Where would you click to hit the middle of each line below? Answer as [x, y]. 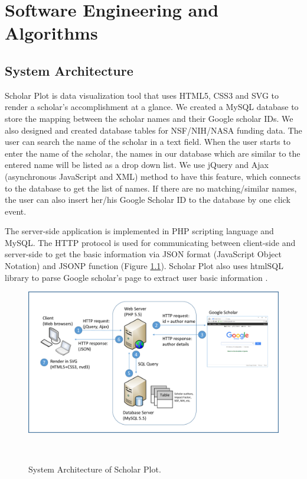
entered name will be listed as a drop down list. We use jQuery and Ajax [137, 165]
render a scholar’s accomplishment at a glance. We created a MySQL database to [152, 107]
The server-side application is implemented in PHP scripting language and [139, 231]
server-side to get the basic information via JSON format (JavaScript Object [143, 254]
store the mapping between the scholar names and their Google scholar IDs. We [149, 118]
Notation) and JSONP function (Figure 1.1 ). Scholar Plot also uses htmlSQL [144, 266]
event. [16, 211]
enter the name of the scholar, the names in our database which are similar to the [153, 153]
